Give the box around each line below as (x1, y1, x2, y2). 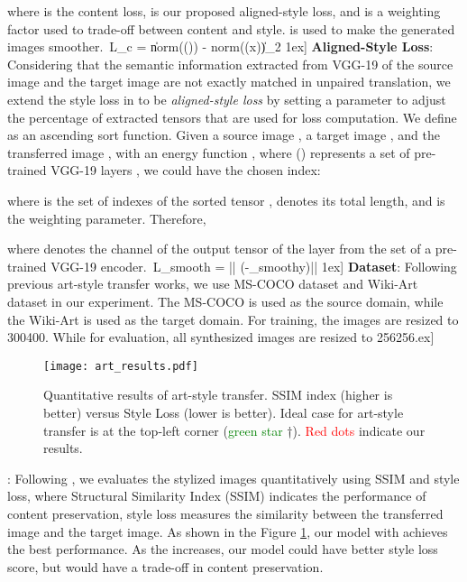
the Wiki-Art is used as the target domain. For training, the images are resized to (7, 309, 459, 328)
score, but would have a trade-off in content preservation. (7, 557, 324, 576)
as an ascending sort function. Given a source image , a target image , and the (7, 125, 440, 144)
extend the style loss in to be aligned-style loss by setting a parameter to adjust (7, 89, 446, 108)
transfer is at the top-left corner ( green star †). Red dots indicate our (43, 420, 426, 439)
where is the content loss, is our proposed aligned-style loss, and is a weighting (7, 2, 441, 20)
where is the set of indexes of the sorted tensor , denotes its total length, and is (7, 190, 445, 209)
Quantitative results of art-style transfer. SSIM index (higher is (43, 385, 393, 404)
